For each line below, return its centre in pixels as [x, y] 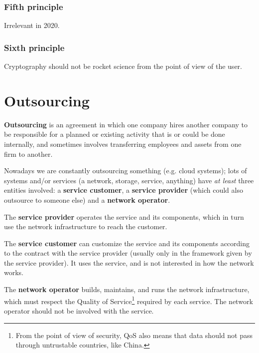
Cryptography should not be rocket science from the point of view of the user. [123, 66]
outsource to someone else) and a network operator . [87, 199]
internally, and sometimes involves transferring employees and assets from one [123, 144]
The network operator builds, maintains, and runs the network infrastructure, [127, 289]
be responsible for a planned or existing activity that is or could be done [115, 134]
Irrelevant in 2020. [32, 25]
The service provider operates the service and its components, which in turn [124, 216]
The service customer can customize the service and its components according [127, 243]
